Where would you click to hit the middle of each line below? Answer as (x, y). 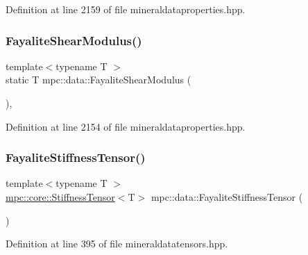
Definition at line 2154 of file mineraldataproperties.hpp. (126, 126)
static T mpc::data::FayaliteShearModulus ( (99, 80)
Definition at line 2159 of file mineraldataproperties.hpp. (126, 9)
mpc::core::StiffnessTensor (60, 197)
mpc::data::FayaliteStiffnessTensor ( (227, 197)
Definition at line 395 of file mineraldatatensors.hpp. (117, 244)
